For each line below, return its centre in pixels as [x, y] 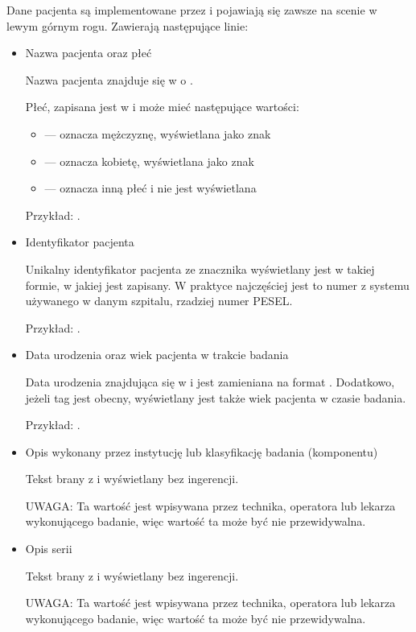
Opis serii [49, 549]
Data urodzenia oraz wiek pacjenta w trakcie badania [157, 355]
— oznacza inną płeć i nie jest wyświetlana [150, 188]
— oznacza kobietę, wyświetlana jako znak [149, 161]
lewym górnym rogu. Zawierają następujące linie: [128, 25]
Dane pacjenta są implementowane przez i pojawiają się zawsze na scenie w [192, 10]
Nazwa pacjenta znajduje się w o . [109, 79]
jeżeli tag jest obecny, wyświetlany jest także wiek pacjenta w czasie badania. [216, 397]
